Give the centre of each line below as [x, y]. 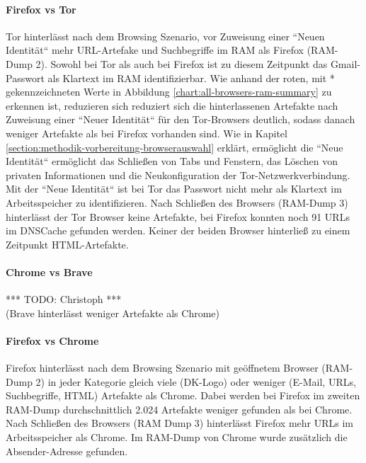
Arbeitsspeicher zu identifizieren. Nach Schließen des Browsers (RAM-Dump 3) [177, 202]
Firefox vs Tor [41, 9]
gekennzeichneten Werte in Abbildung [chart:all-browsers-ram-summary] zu [169, 92]
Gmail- [345, 63]
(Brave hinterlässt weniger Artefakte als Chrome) [113, 313]
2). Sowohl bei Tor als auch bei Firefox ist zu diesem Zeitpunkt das [182, 63]
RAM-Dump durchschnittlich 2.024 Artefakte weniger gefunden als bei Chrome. [179, 409]
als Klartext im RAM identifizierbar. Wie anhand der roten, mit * [191, 78]
